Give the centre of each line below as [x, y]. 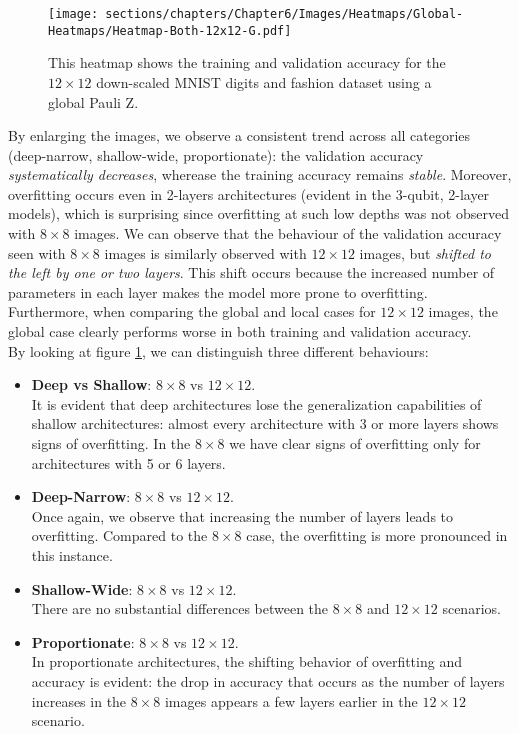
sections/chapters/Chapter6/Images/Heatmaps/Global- [284, 14]
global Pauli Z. [93, 101]
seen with [37, 252]
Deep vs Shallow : [91, 384]
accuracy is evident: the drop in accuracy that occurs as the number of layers [268, 680]
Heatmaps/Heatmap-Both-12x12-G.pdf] [170, 30]
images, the [463, 311]
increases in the [79, 700]
